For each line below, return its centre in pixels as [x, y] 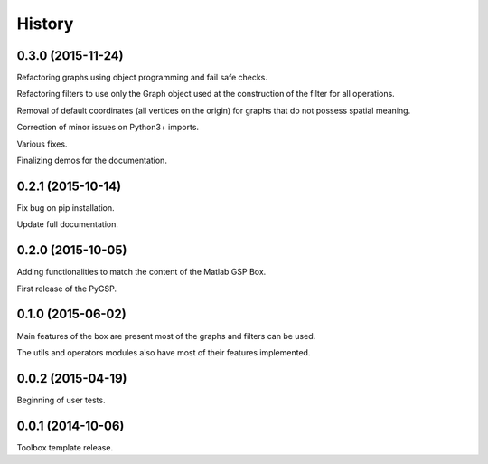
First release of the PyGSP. [67, 289]
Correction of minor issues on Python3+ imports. [108, 128]
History [45, 24]
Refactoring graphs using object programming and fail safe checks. [142, 78]
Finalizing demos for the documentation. [92, 161]
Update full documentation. [68, 224]
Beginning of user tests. [61, 400]
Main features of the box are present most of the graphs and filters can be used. [166, 336]
